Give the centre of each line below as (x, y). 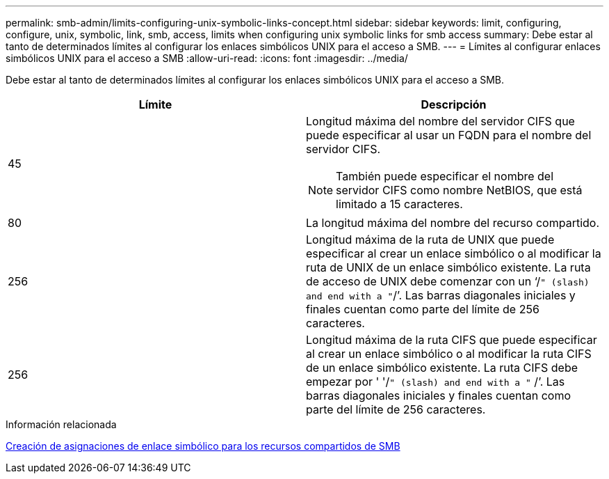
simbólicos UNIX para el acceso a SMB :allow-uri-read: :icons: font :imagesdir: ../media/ (207, 58)
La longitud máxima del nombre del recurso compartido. (453, 223)
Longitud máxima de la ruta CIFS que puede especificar (452, 340)
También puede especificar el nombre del (445, 176)
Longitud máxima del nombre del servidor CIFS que (440, 121)
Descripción (454, 104)
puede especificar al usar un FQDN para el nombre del (449, 135)
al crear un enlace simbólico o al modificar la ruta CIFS (449, 354)
